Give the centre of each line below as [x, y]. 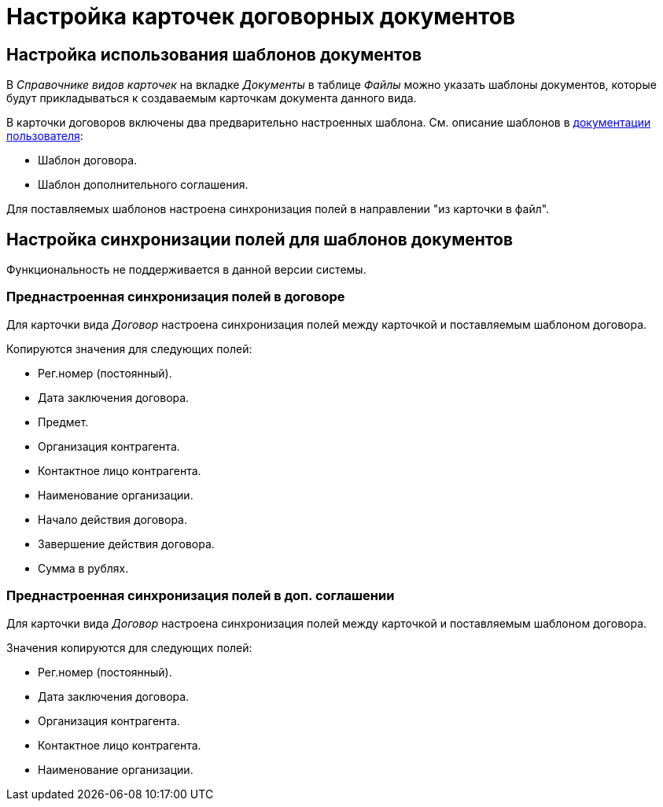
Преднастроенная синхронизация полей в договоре [176, 297]
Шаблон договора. [88, 160]
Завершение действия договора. [126, 544]
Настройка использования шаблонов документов [214, 54]
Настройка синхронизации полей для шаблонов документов [260, 239]
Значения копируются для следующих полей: [129, 647]
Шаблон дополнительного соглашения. [143, 185]
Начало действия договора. [112, 519]
